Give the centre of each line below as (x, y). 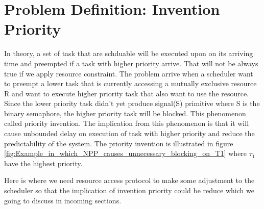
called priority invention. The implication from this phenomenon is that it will (127, 123)
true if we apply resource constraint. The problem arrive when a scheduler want (129, 73)
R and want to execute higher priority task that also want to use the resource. (126, 93)
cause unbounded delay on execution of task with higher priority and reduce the (129, 133)
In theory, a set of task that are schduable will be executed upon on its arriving (129, 53)
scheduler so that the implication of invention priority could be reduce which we (129, 190)
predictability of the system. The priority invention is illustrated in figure (119, 143)
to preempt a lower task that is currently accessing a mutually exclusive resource (130, 83)
